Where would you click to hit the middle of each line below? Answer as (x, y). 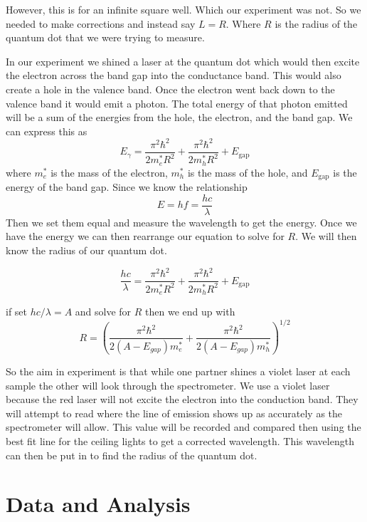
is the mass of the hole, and (248, 172)
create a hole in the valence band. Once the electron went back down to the (170, 89)
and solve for (103, 311)
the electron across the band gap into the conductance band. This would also (174, 75)
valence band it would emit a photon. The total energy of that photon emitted (177, 103)
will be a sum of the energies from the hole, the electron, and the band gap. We (179, 117)
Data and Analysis (98, 504)
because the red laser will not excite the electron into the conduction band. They (182, 399)
